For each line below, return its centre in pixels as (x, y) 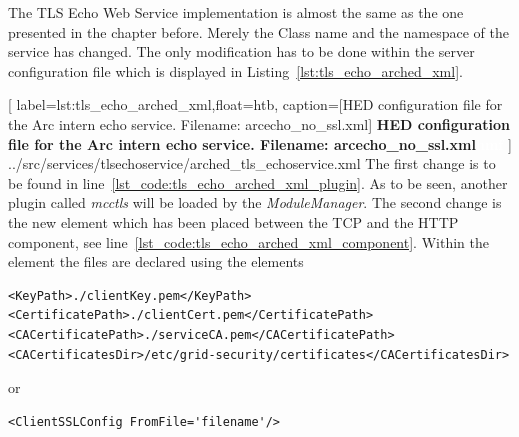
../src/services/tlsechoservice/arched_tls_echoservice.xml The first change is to (252, 163)
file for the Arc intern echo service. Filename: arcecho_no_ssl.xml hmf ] (260, 143)
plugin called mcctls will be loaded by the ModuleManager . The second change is (255, 202)
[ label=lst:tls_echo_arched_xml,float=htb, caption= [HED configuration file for (255, 104)
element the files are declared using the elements (156, 261)
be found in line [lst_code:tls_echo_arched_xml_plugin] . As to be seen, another (258, 182)
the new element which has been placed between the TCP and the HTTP (233, 221)
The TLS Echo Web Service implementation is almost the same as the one (236, 12)
